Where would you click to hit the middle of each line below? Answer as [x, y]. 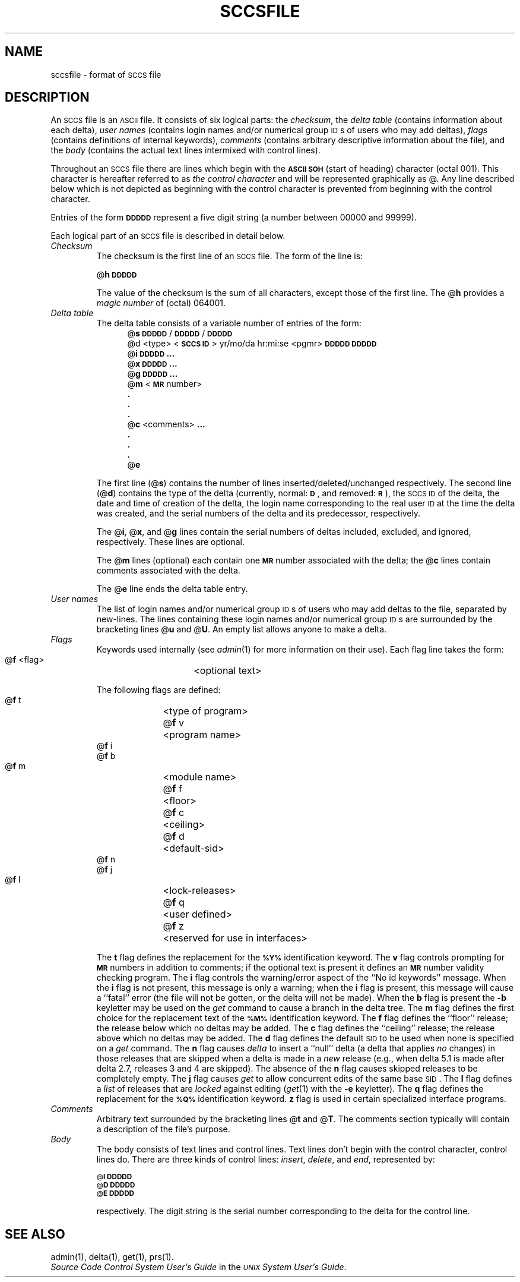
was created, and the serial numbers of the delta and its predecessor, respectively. [259, 514]
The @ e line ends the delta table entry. [172, 589]
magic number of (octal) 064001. [161, 303]
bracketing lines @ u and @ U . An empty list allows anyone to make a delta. [242, 629]
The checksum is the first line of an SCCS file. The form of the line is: [230, 256]
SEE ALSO [35, 1234]
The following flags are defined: [158, 690]
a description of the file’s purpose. [163, 1129]
